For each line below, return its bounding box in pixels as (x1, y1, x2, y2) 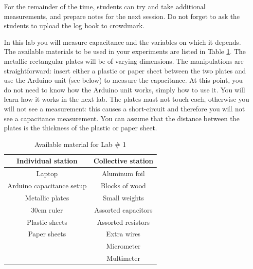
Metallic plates (25, 192, 69, 202)
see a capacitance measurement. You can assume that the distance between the (4, 113, 240, 123)
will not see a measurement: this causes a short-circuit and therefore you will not (4, 103, 245, 113)
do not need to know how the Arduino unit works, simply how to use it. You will (4, 84, 245, 94)
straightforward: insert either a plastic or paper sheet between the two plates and (4, 65, 246, 75)
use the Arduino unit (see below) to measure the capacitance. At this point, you (4, 75, 243, 85)
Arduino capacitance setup (7, 180, 87, 190)
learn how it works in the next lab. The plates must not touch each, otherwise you (4, 94, 249, 104)
